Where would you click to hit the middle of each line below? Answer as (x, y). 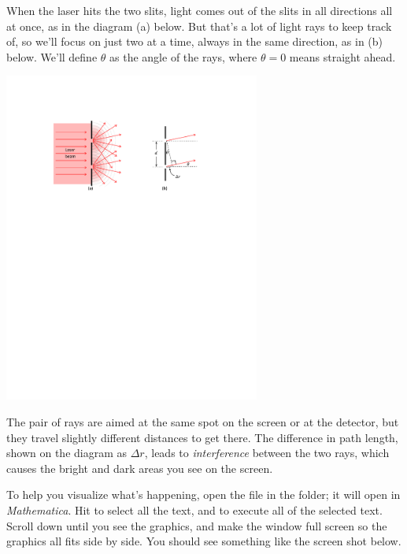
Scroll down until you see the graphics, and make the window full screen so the (197, 525)
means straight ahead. (342, 56)
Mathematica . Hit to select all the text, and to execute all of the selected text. (194, 509)
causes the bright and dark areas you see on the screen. (140, 468)
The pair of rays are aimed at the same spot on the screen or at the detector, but (203, 422)
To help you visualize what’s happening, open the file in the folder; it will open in (203, 495)
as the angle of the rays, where (183, 56)
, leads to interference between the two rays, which (267, 453)
